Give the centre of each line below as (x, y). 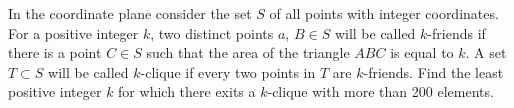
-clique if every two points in (228, 71)
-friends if (456, 32)
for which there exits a (187, 91)
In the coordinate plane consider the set (130, 13)
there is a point (55, 52)
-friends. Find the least (433, 71)
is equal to (422, 52)
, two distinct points (212, 32)
